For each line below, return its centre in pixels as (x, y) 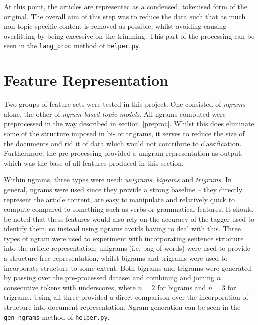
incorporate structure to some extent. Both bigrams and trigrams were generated (128, 267)
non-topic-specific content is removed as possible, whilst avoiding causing (115, 26)
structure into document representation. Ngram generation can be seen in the (122, 307)
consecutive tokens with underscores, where (70, 287)
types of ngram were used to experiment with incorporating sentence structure (124, 238)
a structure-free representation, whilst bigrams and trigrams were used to (116, 258)
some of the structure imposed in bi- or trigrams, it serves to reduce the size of (124, 133)
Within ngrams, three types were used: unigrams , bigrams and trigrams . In (118, 179)
